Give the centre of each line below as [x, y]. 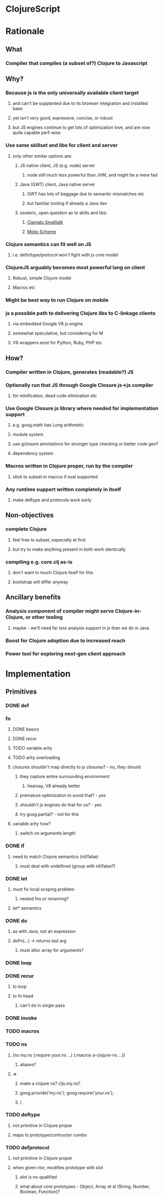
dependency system [33, 453]
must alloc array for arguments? [52, 950]
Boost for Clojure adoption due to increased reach [65, 640]
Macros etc [24, 288]
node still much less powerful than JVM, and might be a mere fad [92, 175]
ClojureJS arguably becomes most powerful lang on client [75, 267]
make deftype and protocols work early [52, 500]
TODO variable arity [32, 748]
